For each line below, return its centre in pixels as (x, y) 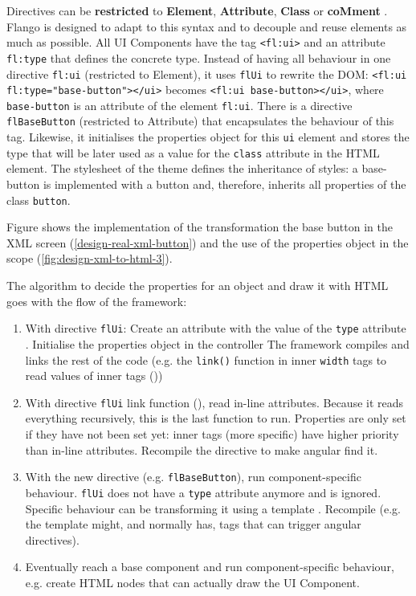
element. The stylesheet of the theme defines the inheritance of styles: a (182, 168)
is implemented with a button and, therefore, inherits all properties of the (224, 184)
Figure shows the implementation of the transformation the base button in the (200, 227)
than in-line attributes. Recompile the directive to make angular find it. (202, 449)
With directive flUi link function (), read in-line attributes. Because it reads (214, 402)
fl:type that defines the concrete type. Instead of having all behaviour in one (199, 57)
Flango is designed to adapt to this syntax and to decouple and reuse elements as (207, 26)
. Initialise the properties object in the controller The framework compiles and (217, 343)
